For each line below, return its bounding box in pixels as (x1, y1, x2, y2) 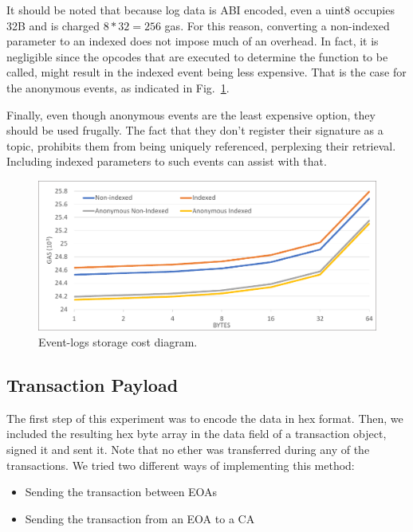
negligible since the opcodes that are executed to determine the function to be (6, 48, 388, 65)
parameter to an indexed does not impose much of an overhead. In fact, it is (6, 33, 379, 49)
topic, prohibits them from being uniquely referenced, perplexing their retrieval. (6, 137, 396, 154)
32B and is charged (6, 17, 100, 33)
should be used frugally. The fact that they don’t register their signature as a (6, 122, 383, 139)
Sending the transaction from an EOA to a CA (25, 510, 255, 526)
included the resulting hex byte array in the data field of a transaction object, (6, 425, 387, 442)
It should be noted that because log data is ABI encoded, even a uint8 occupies (6, 2, 395, 18)
